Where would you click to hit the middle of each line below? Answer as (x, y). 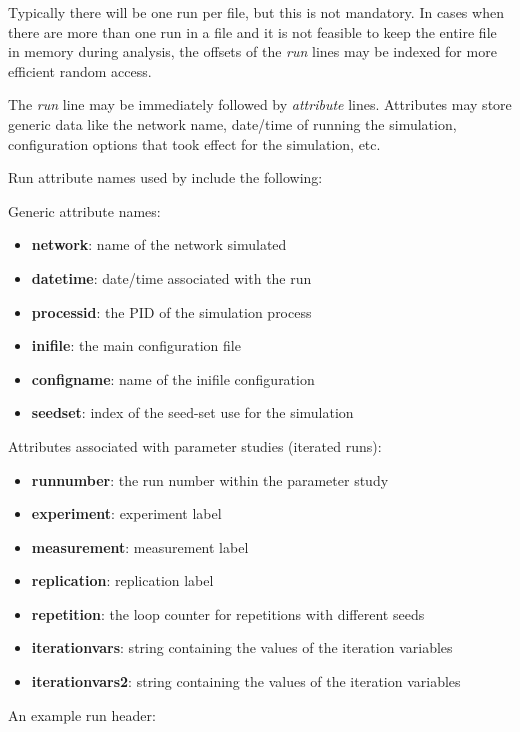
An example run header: (82, 714)
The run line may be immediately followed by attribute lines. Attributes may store (260, 104)
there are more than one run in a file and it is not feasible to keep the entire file (252, 31)
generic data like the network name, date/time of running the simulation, (232, 123)
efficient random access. (80, 70)
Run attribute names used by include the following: (165, 177)
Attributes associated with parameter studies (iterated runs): (195, 445)
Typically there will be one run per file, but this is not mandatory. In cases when (256, 12)
